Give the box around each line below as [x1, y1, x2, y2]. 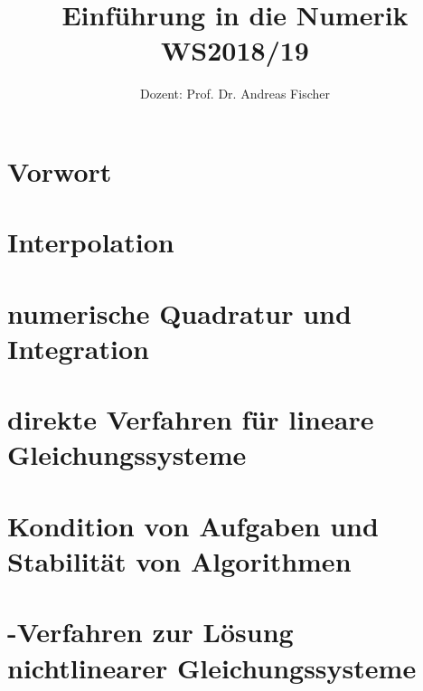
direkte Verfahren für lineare [7, 401, 374, 438]
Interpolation [7, 223, 174, 260]
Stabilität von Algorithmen [7, 542, 352, 579]
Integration [7, 329, 149, 366]
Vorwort [7, 152, 112, 189]
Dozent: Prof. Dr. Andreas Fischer [140, 84, 330, 103]
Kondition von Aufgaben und [7, 506, 379, 544]
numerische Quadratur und [7, 294, 352, 331]
